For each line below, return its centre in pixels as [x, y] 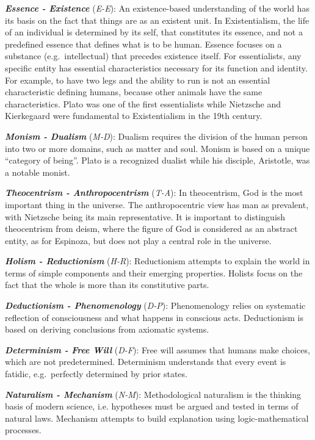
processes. [23, 430]
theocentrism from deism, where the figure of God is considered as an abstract [151, 229]
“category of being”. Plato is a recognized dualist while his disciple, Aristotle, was [157, 160]
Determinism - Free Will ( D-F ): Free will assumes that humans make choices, [157, 349]
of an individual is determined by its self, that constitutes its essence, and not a [154, 32]
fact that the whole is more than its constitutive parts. [107, 285]
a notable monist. [38, 172]
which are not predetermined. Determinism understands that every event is [146, 362]
